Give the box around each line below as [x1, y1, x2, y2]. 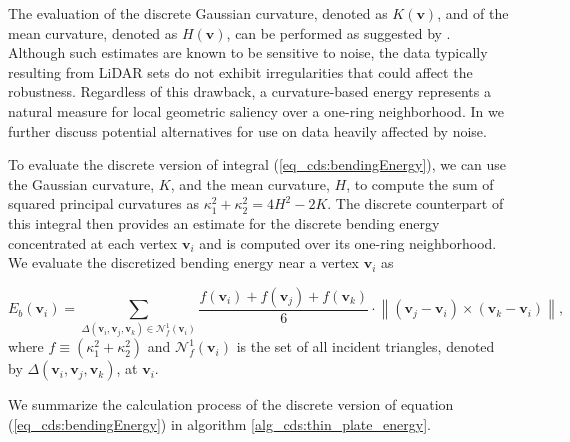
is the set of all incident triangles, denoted [236, 336, 495, 357]
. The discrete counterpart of [327, 193, 504, 214]
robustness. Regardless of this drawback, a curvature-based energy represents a [8, 81, 491, 102]
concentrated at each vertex [8, 232, 178, 253]
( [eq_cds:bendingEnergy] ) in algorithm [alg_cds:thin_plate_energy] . [8, 414, 431, 435]
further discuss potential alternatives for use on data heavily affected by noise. [8, 120, 487, 141]
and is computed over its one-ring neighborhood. [199, 232, 497, 253]
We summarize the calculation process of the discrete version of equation [8, 394, 454, 415]
